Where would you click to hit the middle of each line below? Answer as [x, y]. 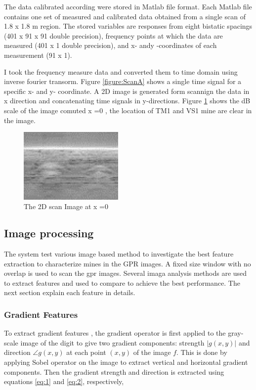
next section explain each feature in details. [70, 292]
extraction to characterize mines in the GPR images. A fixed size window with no [128, 263]
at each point [86, 352]
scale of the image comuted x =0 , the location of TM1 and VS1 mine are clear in [128, 110]
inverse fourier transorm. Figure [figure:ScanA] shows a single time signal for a [123, 81]
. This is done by [202, 352]
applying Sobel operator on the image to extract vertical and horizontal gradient [126, 362]
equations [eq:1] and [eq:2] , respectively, [64, 381]
